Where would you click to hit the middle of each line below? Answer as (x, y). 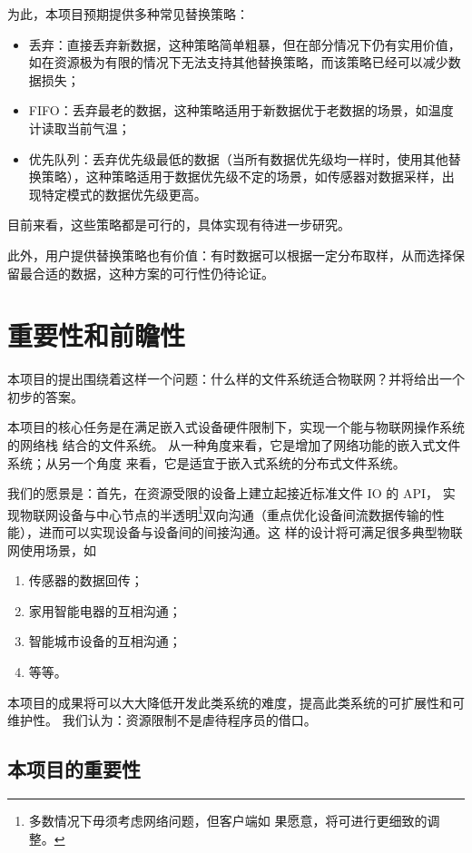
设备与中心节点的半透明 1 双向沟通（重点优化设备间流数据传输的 (245, 513)
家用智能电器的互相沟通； (105, 610)
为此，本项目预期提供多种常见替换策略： (128, 14)
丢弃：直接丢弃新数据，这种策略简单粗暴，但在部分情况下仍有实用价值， (245, 44)
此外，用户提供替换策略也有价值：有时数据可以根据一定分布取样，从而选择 (230, 255)
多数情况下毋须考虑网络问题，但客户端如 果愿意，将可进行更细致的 (228, 821)
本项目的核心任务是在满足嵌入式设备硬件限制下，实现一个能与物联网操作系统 (236, 427)
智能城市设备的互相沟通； (105, 641)
